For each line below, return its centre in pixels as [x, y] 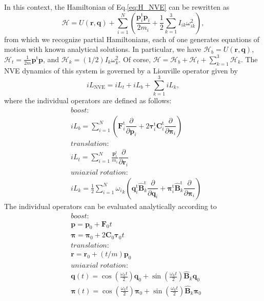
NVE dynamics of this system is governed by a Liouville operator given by [121, 70]
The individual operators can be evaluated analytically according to [110, 206]
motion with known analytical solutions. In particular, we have [103, 49]
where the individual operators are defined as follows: [88, 100]
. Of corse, [135, 59]
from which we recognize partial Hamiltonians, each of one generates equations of [132, 39]
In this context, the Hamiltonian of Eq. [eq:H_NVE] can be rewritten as [117, 7]
